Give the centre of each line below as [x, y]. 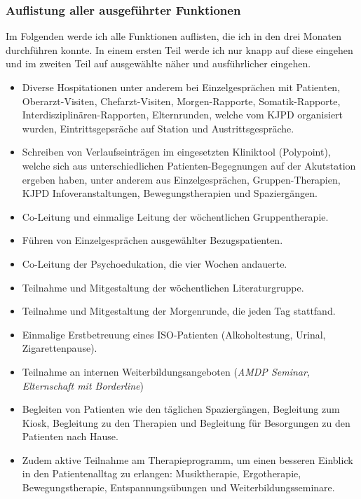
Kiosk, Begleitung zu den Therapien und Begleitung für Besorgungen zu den [186, 422]
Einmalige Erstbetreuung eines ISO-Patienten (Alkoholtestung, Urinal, [174, 334]
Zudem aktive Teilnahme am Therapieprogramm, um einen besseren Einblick [188, 459]
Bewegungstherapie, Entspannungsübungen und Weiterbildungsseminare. [178, 487]
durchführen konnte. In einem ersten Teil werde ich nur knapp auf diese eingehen [179, 49]
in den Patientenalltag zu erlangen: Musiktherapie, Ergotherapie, [162, 473]
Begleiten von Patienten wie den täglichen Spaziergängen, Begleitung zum [181, 409]
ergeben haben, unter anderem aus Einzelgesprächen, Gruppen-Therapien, [181, 179]
